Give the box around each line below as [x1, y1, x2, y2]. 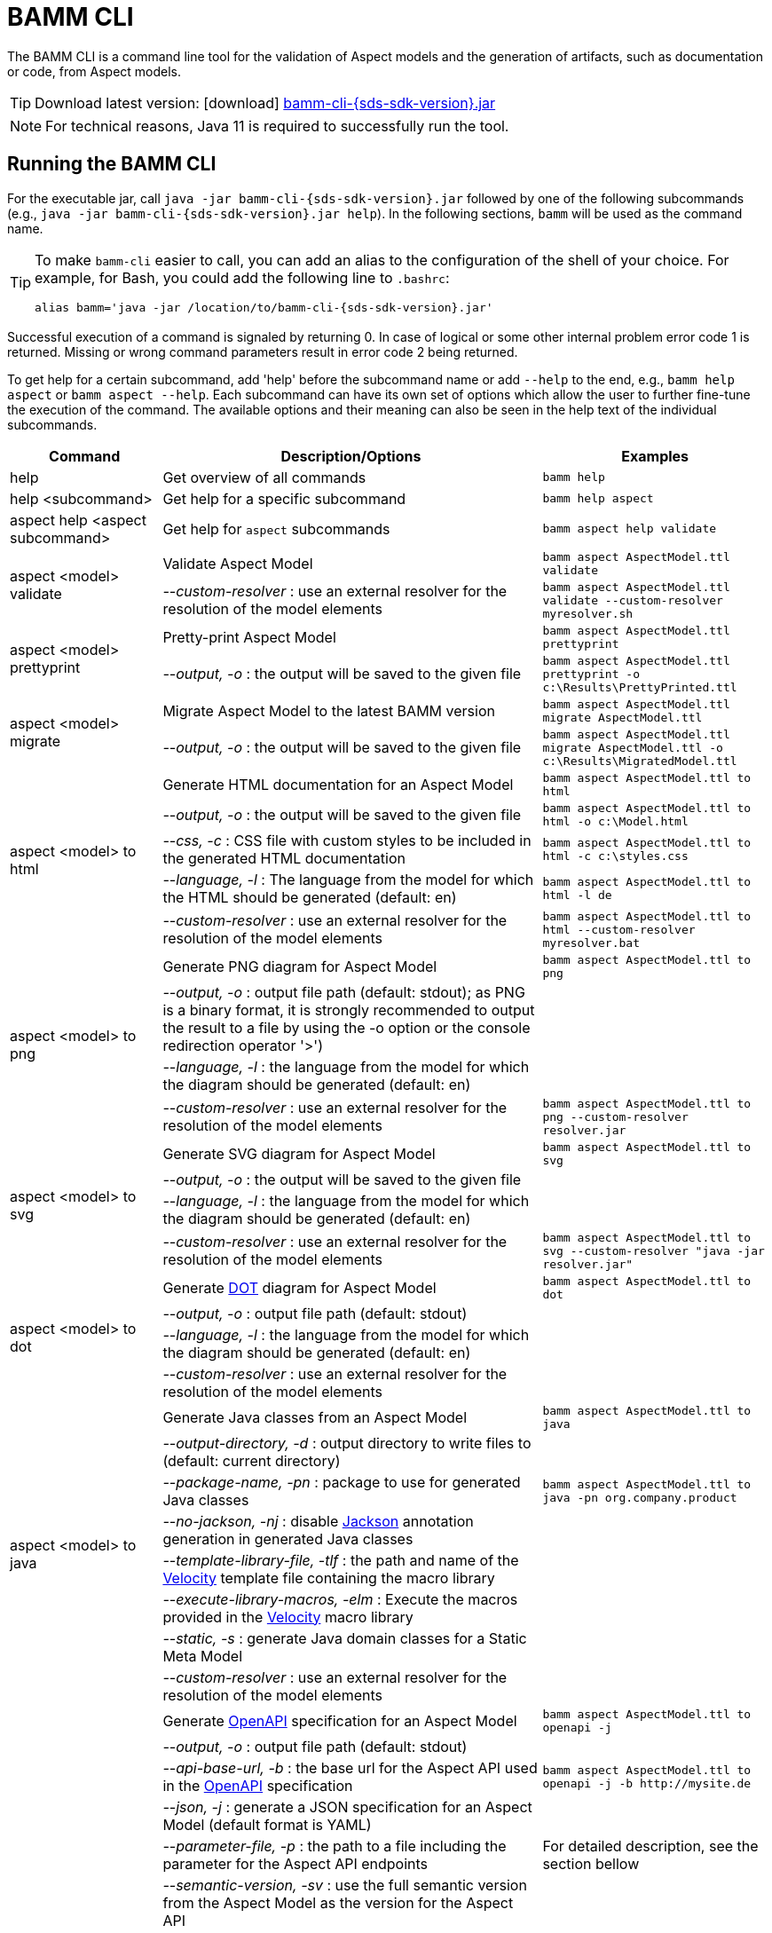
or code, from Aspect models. [7, 63, 182, 79]
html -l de [542, 888, 612, 902]
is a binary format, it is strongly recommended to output [162, 1000, 535, 1019]
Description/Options [280, 446, 421, 465]
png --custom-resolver [542, 1109, 689, 1124]
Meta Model [162, 1646, 243, 1665]
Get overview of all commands [162, 468, 366, 486]
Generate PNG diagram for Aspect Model [162, 957, 437, 975]
